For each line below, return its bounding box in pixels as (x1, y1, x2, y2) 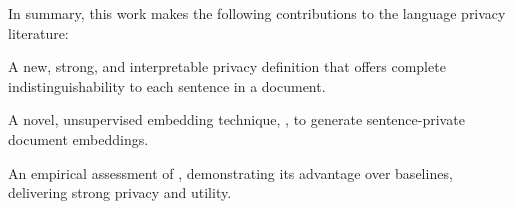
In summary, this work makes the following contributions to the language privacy (8, 3, 506, 23)
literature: (8, 22, 69, 43)
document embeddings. (8, 128, 149, 149)
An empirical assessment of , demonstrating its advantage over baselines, (8, 162, 453, 183)
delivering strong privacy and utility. (8, 182, 232, 203)
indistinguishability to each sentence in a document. (8, 75, 326, 96)
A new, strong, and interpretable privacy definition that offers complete (8, 56, 446, 77)
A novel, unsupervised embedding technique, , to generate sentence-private (8, 109, 465, 130)
